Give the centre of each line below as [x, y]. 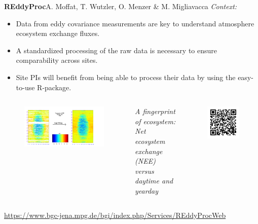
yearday [147, 190]
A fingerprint [155, 111]
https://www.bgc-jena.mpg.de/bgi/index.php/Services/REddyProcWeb [115, 215]
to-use [25, 87]
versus [144, 171]
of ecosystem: [155, 121]
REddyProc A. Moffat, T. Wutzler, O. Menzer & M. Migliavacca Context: [121, 6]
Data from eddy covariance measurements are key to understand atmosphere [135, 23]
